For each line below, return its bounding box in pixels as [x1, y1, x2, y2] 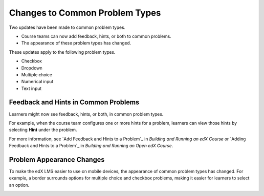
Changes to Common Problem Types [9, 7, 161, 18]
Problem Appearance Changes [9, 155, 105, 164]
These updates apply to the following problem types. [9, 49, 116, 55]
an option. [9, 182, 29, 188]
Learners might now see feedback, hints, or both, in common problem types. [9, 111, 164, 117]
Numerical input [21, 79, 54, 85]
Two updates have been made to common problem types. [9, 24, 126, 30]
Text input [21, 86, 42, 91]
